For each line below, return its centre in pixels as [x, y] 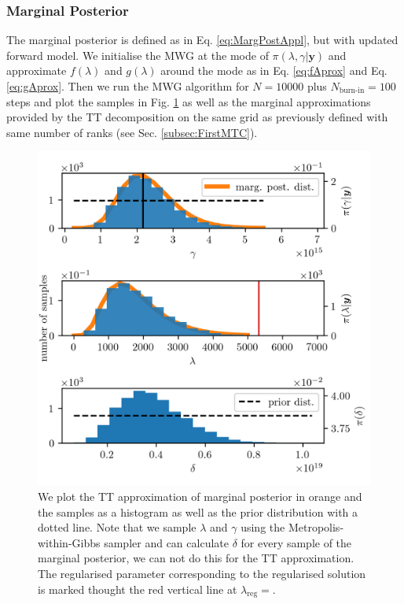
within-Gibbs [69, 542]
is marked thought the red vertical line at [138, 589]
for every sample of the [296, 542]
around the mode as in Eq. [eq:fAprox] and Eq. [274, 70]
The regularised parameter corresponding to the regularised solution [202, 573]
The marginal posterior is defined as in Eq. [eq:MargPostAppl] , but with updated [202, 40]
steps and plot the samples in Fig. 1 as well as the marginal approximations [189, 101]
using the [263, 527]
